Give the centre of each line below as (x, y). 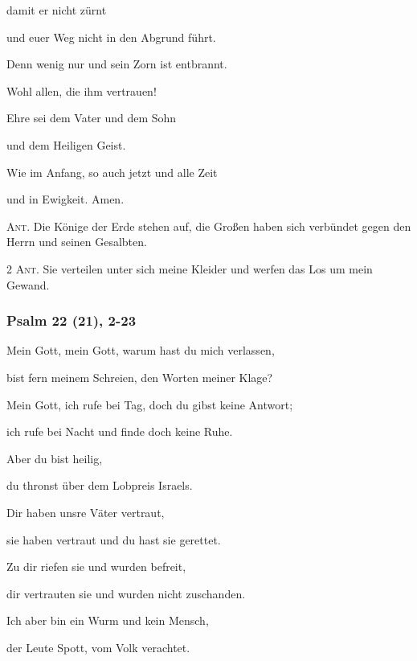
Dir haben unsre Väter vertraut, (86, 512)
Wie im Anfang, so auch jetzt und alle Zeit (112, 172)
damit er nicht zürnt (57, 10)
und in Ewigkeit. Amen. (65, 199)
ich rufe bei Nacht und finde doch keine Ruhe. (120, 431)
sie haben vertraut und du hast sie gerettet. (114, 539)
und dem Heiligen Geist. (66, 144)
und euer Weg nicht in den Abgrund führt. (111, 37)
